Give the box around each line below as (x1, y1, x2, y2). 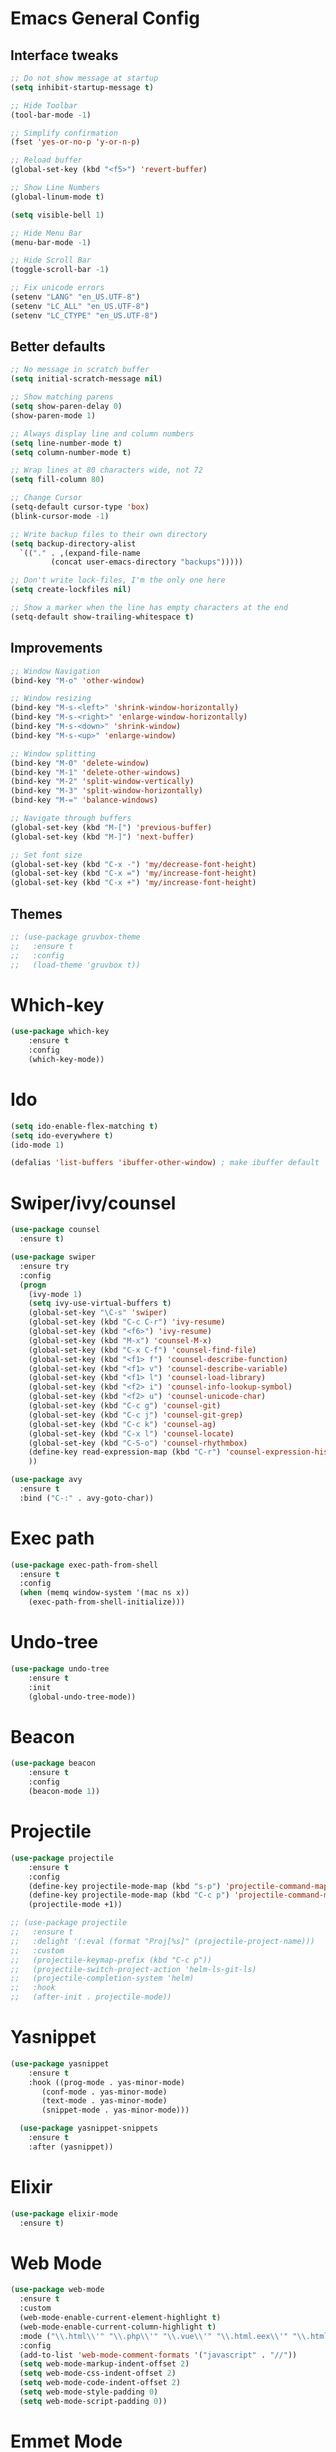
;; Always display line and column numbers (10, 428, 195, 439)
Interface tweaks (10, 47, 119, 64)
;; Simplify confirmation (10, 128, 118, 138)
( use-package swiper (10, 1252, 97, 1262)
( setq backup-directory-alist (10, 538, 137, 549)
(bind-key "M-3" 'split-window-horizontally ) (10, 786, 203, 796)
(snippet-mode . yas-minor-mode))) (41, 2105, 190, 2116)
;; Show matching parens (10, 392, 114, 402)
